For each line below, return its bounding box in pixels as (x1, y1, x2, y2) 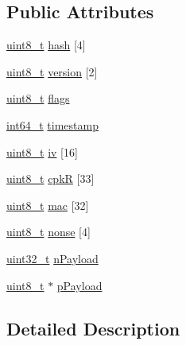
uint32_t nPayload (6, 250, 99, 266)
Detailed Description (6, 316, 180, 340)
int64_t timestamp (6, 116, 99, 133)
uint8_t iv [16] (6, 143, 78, 160)
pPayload (56, 277, 103, 293)
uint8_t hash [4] (6, 37, 86, 53)
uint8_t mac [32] (6, 196, 89, 213)
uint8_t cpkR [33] (6, 170, 95, 187)
